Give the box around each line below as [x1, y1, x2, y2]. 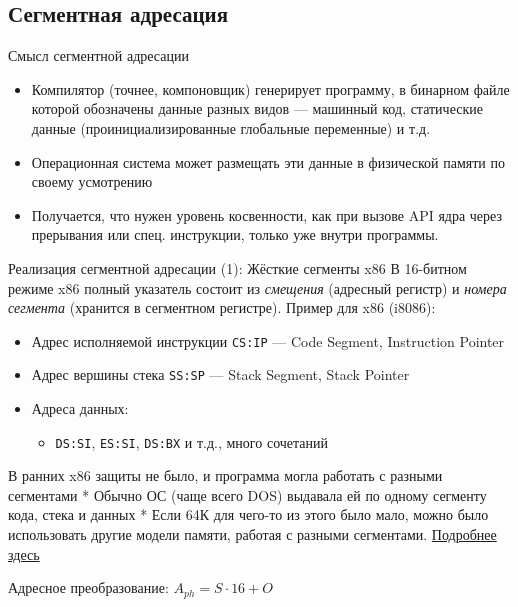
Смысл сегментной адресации [8, 45, 189, 66]
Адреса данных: [31, 398, 129, 419]
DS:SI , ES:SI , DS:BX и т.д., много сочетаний [55, 431, 328, 452]
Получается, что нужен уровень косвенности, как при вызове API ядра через [31, 204, 503, 225]
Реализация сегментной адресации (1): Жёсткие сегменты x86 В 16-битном [8, 257, 467, 278]
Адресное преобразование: [8, 577, 169, 598]
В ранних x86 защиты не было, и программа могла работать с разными [8, 465, 443, 486]
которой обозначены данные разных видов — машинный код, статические [31, 98, 483, 119]
